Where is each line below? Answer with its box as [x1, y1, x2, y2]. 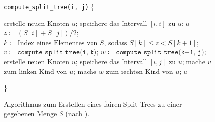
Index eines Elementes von [17, 39, 98, 47]
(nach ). [65, 108, 90, 119]
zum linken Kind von [4, 66, 67, 76]
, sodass [104, 39, 127, 47]
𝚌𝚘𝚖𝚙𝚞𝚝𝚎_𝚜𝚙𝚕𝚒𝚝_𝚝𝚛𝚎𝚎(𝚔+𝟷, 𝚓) [116, 49, 204, 56]
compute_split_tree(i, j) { [4, 1, 94, 11]
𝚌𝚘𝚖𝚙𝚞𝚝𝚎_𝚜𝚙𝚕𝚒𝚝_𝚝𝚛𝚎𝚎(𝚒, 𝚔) [17, 49, 97, 56]
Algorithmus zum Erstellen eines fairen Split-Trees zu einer [4, 98, 182, 109]
